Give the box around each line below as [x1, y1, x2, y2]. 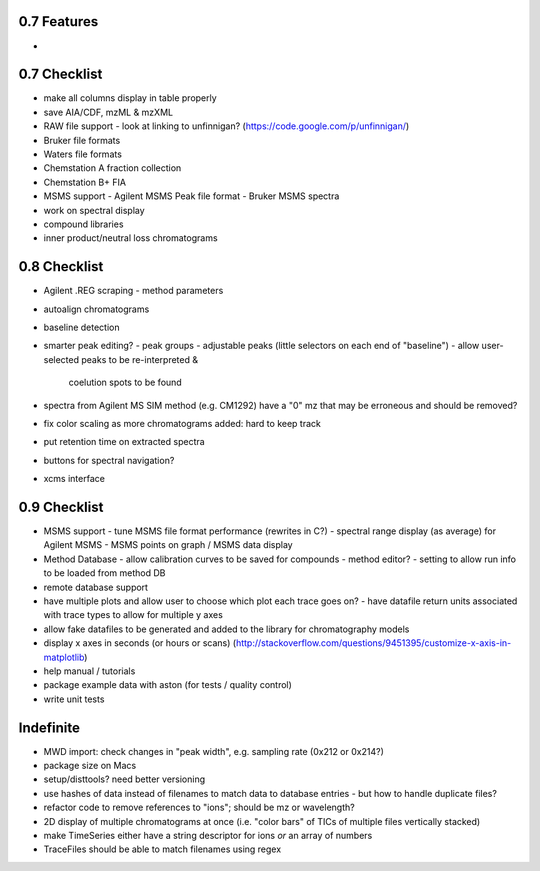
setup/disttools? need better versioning [43, 773, 206, 785]
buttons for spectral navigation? [43, 454, 175, 466]
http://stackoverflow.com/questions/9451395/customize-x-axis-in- [235, 637, 512, 649]
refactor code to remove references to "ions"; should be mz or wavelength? [43, 801, 355, 814]
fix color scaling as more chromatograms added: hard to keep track [43, 417, 322, 429]
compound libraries [43, 218, 124, 230]
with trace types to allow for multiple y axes [43, 609, 224, 621]
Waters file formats [43, 148, 122, 160]
